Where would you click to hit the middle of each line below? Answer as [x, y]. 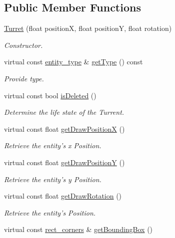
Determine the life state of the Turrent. [64, 112]
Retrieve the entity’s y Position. [53, 179]
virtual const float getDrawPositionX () [64, 128]
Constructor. [23, 45]
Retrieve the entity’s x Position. [53, 145]
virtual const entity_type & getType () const [73, 62]
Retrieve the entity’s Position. [50, 212]
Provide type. [24, 78]
